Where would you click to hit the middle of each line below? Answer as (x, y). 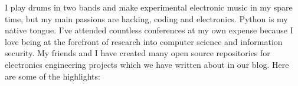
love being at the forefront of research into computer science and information (144, 41)
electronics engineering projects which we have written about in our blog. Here (147, 64)
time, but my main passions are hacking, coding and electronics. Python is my (146, 18)
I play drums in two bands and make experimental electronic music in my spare (149, 7)
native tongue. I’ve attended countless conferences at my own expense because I (149, 30)
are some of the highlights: (53, 76)
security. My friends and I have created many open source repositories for (137, 53)
